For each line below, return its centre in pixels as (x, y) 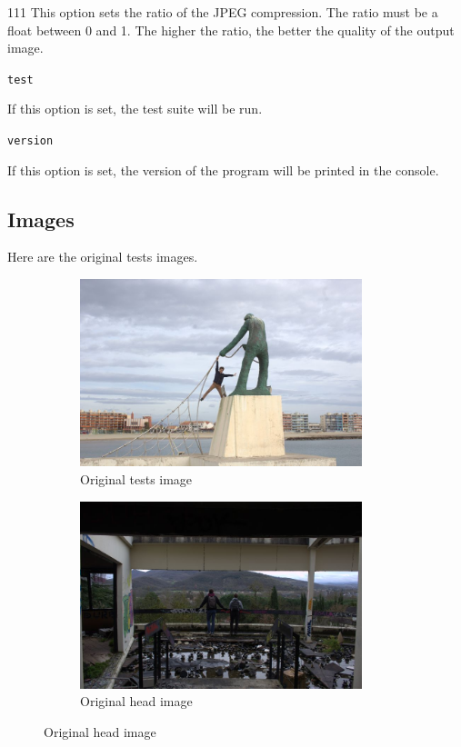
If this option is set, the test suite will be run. (135, 109)
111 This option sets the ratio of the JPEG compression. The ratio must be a (223, 12)
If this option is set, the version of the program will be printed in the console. (223, 169)
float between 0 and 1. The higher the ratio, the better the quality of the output (231, 30)
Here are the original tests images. (103, 257)
